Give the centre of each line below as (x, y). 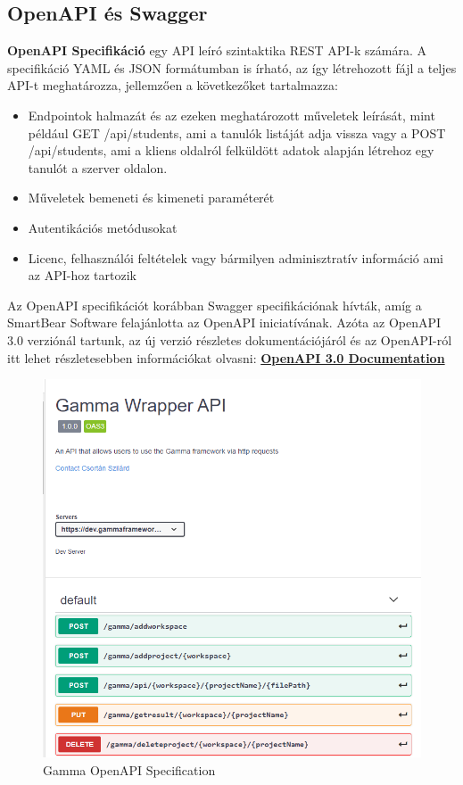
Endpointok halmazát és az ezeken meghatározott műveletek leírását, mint (231, 115)
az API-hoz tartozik (82, 275)
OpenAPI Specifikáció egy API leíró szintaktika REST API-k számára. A (217, 50)
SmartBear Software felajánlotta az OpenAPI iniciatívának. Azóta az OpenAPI (224, 322)
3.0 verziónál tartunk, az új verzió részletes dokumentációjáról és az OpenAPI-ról (230, 339)
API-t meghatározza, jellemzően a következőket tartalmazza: (173, 85)
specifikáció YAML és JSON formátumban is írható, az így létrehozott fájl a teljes (232, 67)
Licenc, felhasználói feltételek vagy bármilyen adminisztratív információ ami (236, 257)
